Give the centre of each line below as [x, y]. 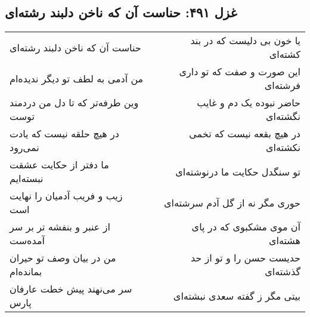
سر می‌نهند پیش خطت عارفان [71, 289]
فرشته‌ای [282, 85]
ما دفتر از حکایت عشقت [59, 165]
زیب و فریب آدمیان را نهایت [66, 196]
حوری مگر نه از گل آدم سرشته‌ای [232, 202]
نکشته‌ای [283, 147]
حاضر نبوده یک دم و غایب [249, 103]
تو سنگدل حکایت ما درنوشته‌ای [238, 171]
